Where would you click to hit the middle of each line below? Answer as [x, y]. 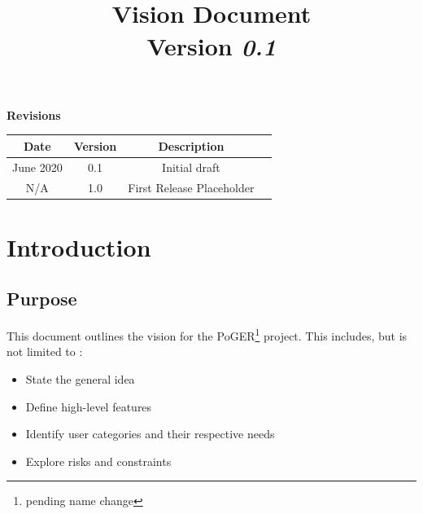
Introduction [79, 246]
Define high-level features [89, 406]
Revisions [34, 114]
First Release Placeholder [191, 187]
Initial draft [191, 167]
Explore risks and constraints [98, 461]
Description [191, 145]
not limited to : [45, 351]
